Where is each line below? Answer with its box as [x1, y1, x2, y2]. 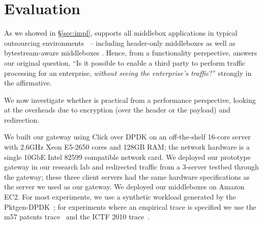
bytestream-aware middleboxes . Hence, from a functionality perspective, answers [4, 47, 257, 58]
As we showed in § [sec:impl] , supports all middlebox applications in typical [4, 27, 238, 38]
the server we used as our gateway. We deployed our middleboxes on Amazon [4, 181, 245, 192]
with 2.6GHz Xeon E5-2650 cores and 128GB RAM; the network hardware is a [4, 142, 250, 152]
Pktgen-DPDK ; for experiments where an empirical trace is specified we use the [4, 201, 256, 212]
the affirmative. [4, 77, 52, 88]
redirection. [4, 114, 40, 125]
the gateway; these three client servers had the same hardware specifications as [4, 171, 250, 182]
